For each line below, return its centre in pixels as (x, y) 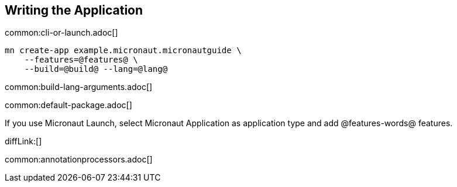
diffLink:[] (23, 141)
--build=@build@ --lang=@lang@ (96, 69)
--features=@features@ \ (81, 60)
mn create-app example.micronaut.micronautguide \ (123, 51)
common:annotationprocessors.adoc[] (79, 160)
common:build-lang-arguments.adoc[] (79, 87)
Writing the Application (74, 10)
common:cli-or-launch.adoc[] (61, 33)
